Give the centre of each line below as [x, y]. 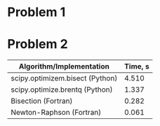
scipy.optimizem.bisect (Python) [64, 78]
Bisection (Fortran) [42, 101]
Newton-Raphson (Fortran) [56, 113]
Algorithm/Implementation [64, 66]
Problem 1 [36, 12]
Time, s [136, 66]
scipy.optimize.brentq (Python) [62, 90]
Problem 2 [38, 44]
